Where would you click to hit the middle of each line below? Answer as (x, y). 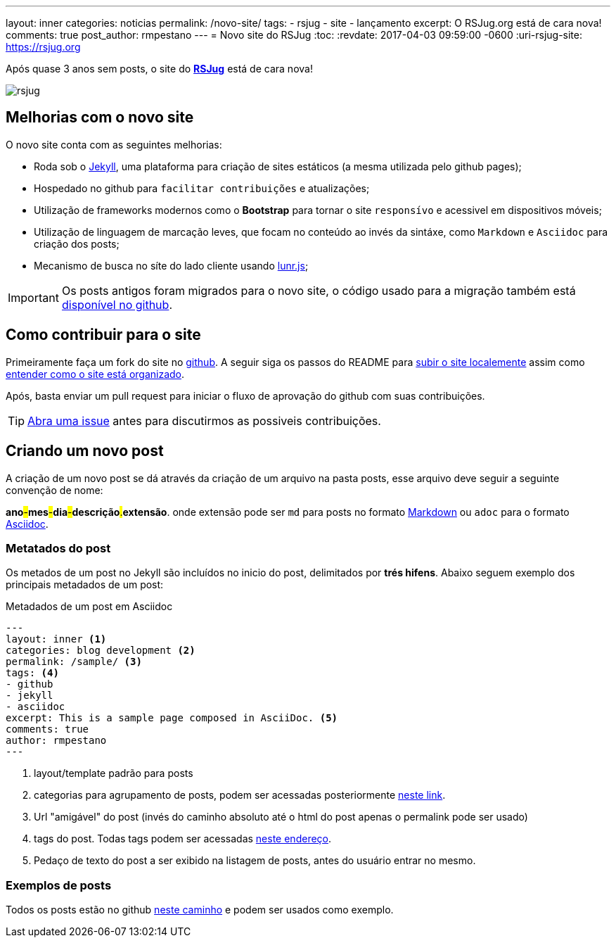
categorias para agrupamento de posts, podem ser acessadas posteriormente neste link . (240, 795)
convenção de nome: (54, 490)
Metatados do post (58, 548)
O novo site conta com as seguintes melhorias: (114, 144)
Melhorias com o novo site (100, 118)
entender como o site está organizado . (95, 374)
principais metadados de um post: (85, 585)
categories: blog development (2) (101, 651)
